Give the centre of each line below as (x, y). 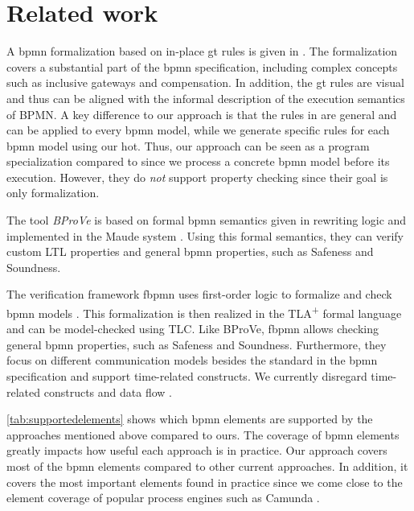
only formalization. (53, 193)
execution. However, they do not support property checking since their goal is (197, 177)
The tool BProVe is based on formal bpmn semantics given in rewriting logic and (207, 220)
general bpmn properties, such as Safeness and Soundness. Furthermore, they (197, 344)
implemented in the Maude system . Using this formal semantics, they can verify (205, 235)
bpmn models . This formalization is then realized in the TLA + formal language (204, 312)
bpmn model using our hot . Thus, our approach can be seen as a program (188, 145)
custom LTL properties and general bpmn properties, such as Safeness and (190, 251)
